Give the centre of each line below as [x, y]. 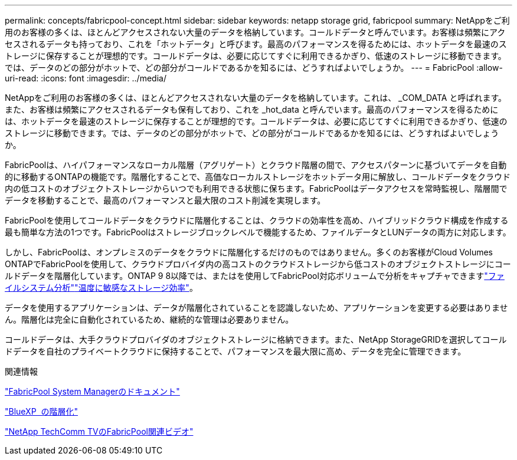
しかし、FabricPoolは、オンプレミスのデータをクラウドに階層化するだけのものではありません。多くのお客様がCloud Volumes [249, 252]
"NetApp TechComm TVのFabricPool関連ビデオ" [99, 431]
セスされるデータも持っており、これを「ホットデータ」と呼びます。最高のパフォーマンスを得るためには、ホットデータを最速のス [256, 44]
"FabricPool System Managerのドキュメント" [92, 391]
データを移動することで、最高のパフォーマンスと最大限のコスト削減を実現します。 [165, 200]
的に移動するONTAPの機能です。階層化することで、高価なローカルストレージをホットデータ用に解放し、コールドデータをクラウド [258, 177]
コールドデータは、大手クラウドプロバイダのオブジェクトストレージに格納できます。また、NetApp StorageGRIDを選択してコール [256, 339]
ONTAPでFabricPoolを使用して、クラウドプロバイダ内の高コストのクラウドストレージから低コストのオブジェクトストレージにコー [258, 264]
